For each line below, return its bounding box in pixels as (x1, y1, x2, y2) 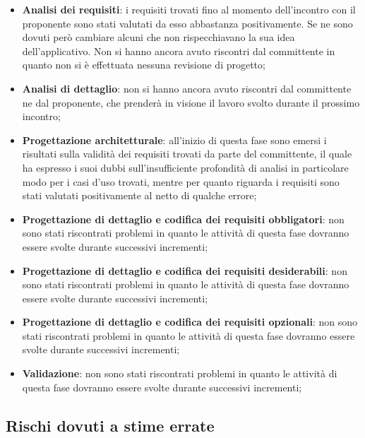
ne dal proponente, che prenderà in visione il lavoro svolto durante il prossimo (22, 95, 360, 109)
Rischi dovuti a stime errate (6, 414, 215, 436)
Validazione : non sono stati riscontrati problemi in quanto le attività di (22, 366, 337, 381)
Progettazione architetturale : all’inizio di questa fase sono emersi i (22, 132, 327, 147)
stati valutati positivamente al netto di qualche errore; (22, 188, 257, 203)
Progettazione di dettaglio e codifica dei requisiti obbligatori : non (22, 211, 345, 226)
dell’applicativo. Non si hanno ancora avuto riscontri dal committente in (22, 43, 335, 58)
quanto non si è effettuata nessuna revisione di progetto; (22, 57, 265, 72)
